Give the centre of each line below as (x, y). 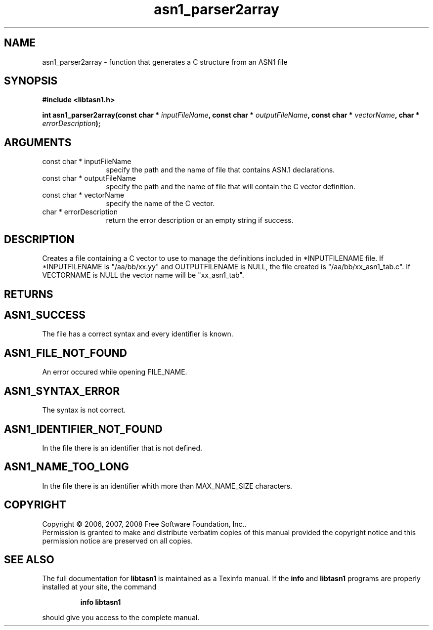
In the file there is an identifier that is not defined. (122, 448)
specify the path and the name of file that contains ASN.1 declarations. (220, 170)
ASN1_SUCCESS (45, 315)
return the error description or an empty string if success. (200, 220)
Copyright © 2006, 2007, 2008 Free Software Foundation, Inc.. (144, 524)
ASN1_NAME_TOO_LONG (66, 467)
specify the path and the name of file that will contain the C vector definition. (231, 187)
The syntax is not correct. (84, 410)
